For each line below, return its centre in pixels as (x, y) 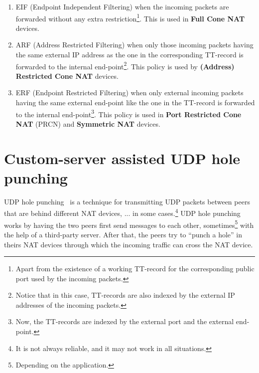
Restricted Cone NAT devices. (67, 76)
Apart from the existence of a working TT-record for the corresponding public (135, 269)
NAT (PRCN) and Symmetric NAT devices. (88, 123)
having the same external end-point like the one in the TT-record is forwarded (135, 102)
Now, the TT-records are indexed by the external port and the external (125, 321)
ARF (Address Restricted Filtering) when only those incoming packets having (134, 45)
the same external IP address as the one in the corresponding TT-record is (129, 55)
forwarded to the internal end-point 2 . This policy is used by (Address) (125, 65)
